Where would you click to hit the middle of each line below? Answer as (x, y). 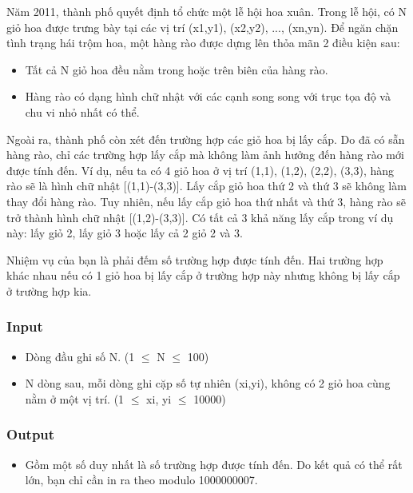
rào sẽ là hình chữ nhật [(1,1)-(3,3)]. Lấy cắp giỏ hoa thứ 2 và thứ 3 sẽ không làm (206, 186)
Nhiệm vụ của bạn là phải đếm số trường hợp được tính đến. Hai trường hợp (195, 259)
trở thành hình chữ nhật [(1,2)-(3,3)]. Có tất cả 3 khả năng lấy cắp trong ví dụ (200, 217)
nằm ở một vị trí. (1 (75, 398)
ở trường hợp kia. (49, 290)
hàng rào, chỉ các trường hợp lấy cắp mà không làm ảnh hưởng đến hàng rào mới (205, 155)
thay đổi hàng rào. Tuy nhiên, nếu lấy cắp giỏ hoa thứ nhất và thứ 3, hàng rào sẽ (206, 201)
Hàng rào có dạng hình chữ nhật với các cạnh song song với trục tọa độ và (208, 96)
